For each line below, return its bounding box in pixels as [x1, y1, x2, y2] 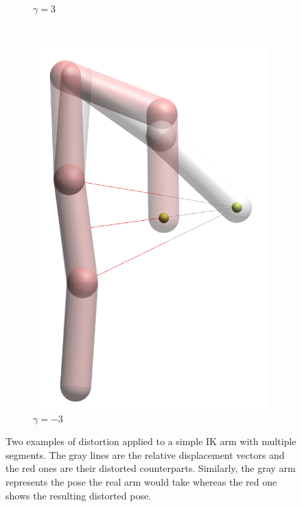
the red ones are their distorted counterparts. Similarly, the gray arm [5, 461, 296, 475]
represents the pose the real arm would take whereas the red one [5, 474, 277, 488]
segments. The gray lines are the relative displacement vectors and [5, 447, 285, 462]
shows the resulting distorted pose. [5, 488, 152, 502]
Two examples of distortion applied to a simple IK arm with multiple [5, 434, 297, 449]
